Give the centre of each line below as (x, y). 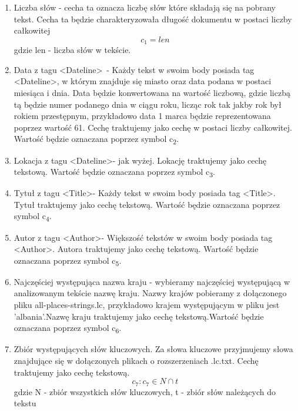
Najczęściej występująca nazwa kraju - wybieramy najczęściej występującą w (152, 281)
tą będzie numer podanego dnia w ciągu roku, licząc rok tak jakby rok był (148, 104)
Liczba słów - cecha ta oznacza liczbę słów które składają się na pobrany (145, 7)
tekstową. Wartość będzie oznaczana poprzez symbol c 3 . (114, 172)
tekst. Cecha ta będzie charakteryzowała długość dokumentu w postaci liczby (153, 19)
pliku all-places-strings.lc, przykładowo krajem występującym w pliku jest (147, 305)
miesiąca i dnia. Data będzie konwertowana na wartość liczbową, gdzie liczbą (152, 93)
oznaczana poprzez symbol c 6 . (68, 329)
